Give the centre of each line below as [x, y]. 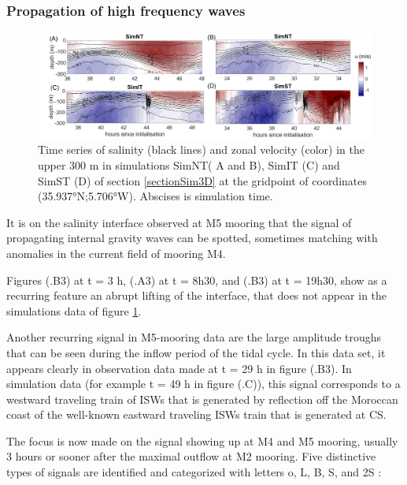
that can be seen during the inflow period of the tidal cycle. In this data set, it [196, 352]
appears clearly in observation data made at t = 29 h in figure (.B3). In [179, 368]
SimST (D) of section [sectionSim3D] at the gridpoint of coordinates [203, 180]
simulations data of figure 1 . [74, 310]
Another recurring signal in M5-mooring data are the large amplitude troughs [194, 337]
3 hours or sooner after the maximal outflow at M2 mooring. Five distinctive [191, 456]
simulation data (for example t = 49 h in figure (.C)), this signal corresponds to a [203, 384]
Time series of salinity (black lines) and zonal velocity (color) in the [201, 149]
